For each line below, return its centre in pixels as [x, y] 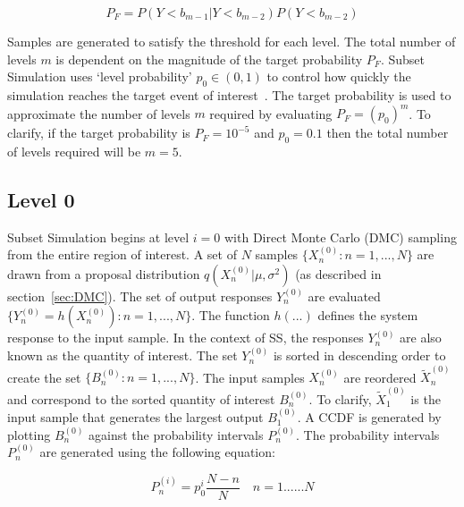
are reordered [380, 377]
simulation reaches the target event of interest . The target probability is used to [229, 94]
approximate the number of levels [99, 113]
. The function [231, 315]
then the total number [388, 133]
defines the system [368, 315]
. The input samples [250, 377]
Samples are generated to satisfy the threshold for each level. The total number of [232, 41]
